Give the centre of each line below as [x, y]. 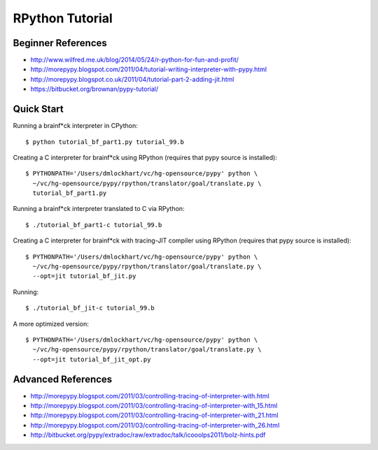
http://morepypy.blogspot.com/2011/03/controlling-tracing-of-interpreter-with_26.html [155, 425]
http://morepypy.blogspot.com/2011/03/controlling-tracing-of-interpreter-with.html [150, 395]
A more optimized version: [51, 324]
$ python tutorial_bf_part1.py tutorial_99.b [105, 142]
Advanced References [63, 379]
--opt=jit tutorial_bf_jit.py [84, 276]
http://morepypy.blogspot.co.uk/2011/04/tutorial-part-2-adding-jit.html [132, 79]
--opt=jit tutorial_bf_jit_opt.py [92, 359]
